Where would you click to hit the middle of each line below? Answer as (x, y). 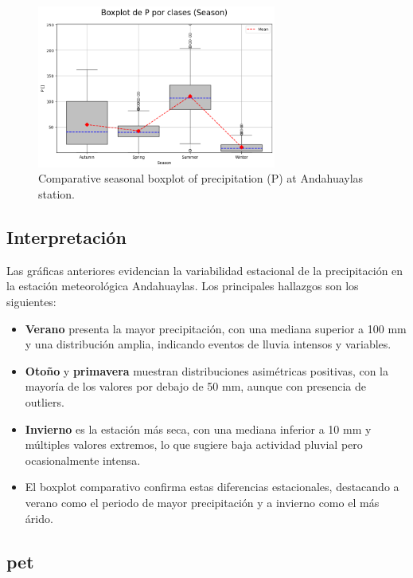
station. (56, 194)
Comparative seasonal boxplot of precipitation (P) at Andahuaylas (201, 178)
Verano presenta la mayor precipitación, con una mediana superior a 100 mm (216, 328)
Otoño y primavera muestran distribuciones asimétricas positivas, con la (207, 370)
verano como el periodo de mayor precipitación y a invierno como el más (202, 502)
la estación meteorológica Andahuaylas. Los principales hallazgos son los (183, 286)
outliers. (45, 401)
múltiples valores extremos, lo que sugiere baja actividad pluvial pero (194, 444)
